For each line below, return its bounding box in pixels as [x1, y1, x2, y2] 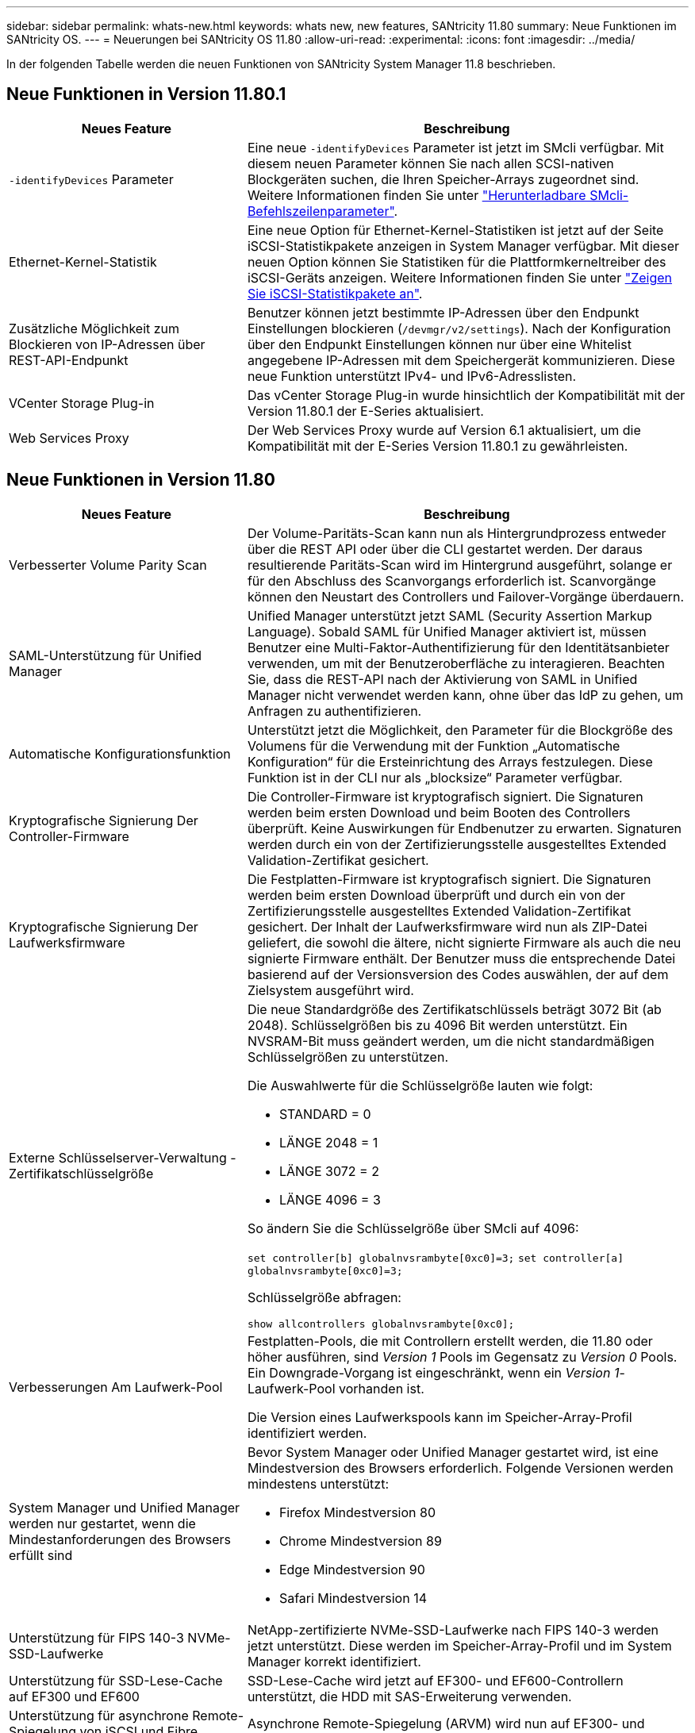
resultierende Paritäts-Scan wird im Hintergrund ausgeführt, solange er [247, 556, 673, 573]
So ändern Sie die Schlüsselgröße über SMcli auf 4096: [247, 1220, 579, 1236]
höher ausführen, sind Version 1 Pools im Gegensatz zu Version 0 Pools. [247, 1348, 678, 1365]
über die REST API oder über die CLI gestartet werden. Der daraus [247, 540, 643, 557]
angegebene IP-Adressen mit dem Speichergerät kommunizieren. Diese [247, 352, 675, 368]
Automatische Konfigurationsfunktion [9, 745, 231, 762]
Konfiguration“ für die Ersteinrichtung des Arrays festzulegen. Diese [247, 753, 653, 770]
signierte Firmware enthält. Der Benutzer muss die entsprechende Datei [247, 950, 676, 966]
